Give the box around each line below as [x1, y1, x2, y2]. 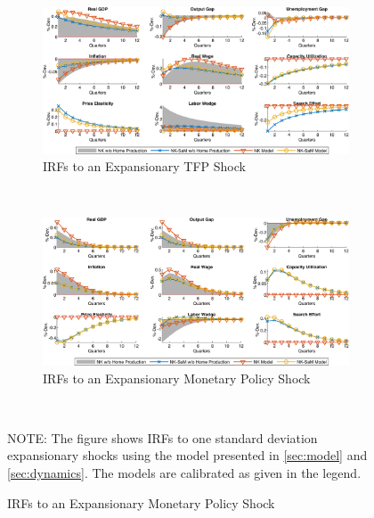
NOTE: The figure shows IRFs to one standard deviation [7, 428, 318, 447]
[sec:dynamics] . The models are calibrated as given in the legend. [7, 463, 362, 481]
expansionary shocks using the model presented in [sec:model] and [7, 446, 368, 465]
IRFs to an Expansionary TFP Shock [43, 157, 246, 176]
